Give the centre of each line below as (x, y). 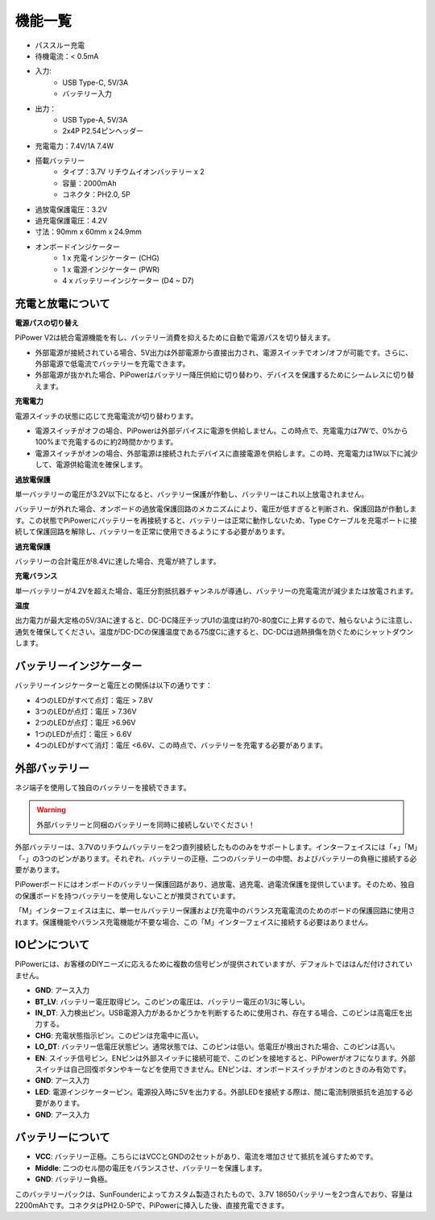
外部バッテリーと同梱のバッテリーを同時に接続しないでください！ (146, 824)
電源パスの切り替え (47, 323)
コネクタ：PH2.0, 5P (96, 194)
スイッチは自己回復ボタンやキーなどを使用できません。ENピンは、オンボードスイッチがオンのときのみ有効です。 (223, 1069)
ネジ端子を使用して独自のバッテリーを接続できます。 (103, 788)
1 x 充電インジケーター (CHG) (111, 258)
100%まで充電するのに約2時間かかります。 (106, 442)
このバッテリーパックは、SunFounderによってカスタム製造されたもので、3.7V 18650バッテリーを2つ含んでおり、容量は (214, 1194)
